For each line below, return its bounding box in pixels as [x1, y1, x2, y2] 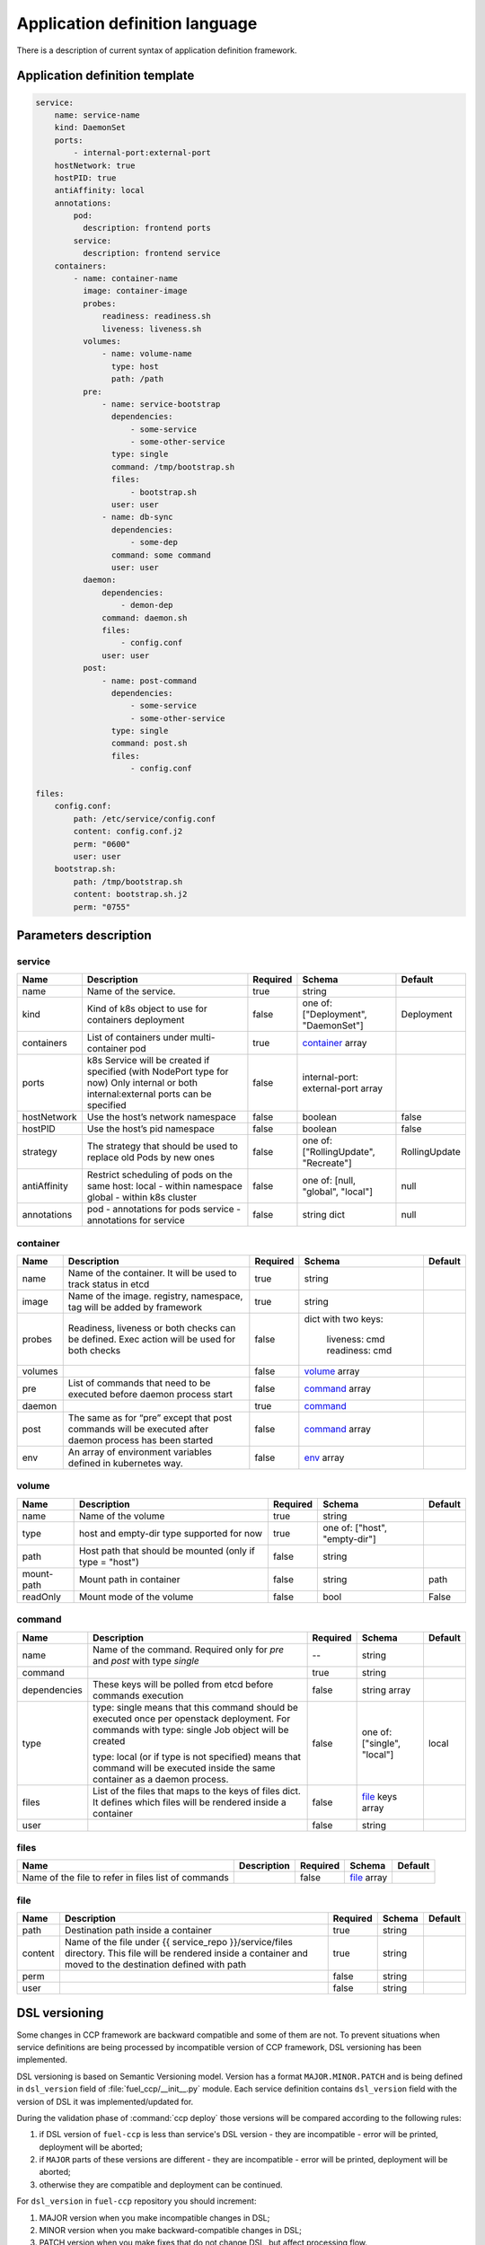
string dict [302, 1209, 346, 1221]
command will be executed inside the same [93, 1761, 276, 1774]
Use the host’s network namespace [86, 1111, 237, 1123]
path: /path [110, 374, 164, 384]
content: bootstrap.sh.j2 [73, 889, 188, 900]
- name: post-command [101, 675, 198, 686]
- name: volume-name [101, 348, 192, 359]
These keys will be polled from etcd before [93, 1677, 274, 1690]
